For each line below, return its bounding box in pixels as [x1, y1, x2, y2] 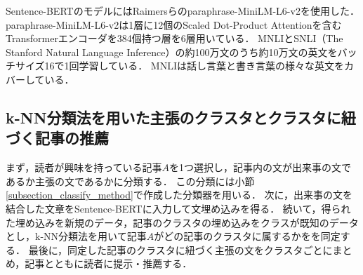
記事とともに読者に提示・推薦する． [25, 256, 192, 271]
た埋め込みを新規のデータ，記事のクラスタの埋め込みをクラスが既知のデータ [6, 215, 359, 229]
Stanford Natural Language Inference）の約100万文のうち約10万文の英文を [6, 44, 338, 59]
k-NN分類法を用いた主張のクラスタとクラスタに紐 [6, 106, 356, 128]
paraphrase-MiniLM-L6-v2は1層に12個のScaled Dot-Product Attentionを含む [6, 17, 342, 32]
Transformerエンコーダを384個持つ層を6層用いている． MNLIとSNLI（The [6, 31, 343, 46]
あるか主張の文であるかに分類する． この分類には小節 [6, 173, 255, 188]
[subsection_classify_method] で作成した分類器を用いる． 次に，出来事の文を [6, 187, 352, 202]
